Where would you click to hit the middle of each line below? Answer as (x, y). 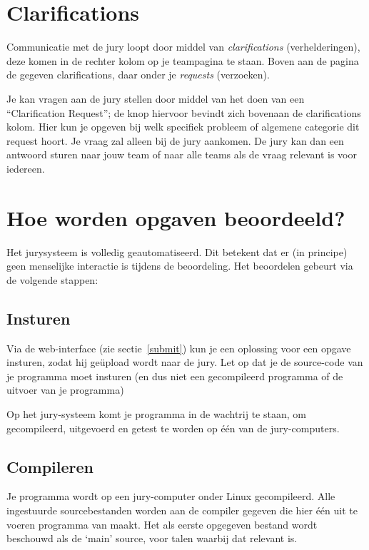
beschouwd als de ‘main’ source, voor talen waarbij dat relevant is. (152, 538)
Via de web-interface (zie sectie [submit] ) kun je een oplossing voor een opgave (179, 348)
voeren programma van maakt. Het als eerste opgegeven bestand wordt (162, 524)
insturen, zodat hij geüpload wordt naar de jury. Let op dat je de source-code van (185, 362)
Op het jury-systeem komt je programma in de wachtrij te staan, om (156, 413)
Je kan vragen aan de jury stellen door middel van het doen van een (156, 98)
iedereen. (26, 168)
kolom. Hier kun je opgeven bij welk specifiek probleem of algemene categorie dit (183, 127)
